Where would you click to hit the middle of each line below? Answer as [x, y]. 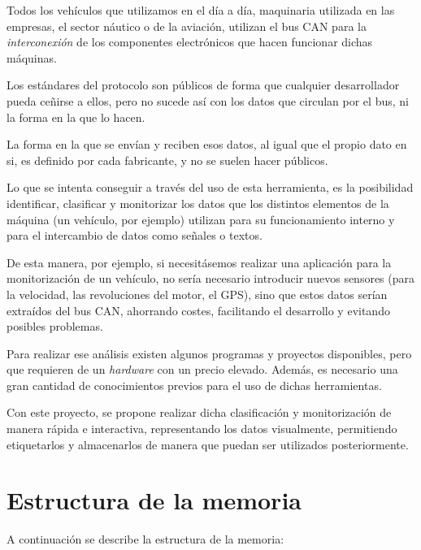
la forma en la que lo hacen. [76, 117]
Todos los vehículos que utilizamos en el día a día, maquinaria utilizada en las [201, 10]
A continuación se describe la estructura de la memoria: [145, 539]
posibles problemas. [55, 326]
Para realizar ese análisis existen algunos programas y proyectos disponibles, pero [209, 353]
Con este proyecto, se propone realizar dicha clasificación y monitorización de [199, 412]
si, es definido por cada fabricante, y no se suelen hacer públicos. [167, 160]
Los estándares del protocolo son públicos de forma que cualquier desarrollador [203, 85]
